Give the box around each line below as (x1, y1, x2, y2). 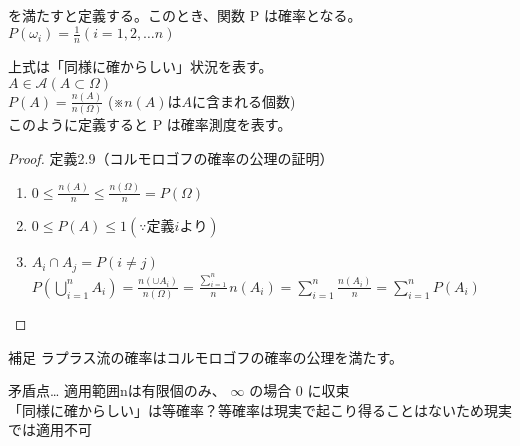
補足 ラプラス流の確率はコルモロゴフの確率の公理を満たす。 (8, 346, 403, 367)
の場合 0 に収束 (249, 380, 350, 401)
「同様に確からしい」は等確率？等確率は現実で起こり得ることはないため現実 (8, 399, 512, 420)
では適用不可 (8, 419, 92, 440)
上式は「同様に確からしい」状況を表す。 (8, 55, 273, 76)
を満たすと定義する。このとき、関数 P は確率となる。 (8, 5, 362, 25)
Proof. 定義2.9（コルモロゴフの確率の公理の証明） (8, 147, 334, 168)
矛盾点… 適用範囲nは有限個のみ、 (8, 380, 226, 401)
